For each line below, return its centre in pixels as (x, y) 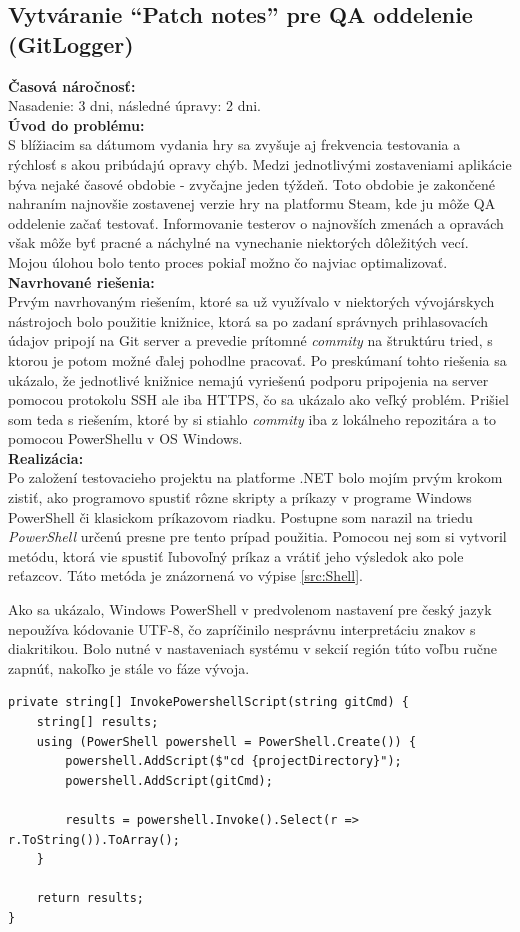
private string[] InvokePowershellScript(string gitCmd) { (208, 702)
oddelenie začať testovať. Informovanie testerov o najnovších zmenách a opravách (256, 222)
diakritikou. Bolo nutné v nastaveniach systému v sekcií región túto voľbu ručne (253, 648)
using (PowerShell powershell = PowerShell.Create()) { (226, 741)
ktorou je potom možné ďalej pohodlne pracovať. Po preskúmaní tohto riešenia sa (257, 359)
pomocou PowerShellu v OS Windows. (125, 438)
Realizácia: (46, 457)
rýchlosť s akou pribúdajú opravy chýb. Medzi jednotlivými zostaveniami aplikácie (260, 163)
